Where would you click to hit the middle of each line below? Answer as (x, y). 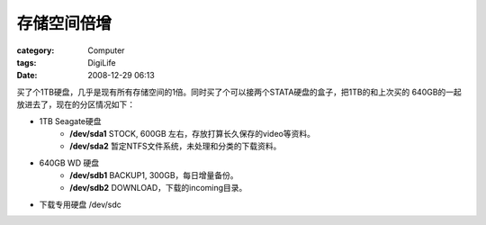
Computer (106, 50)
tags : (27, 62)
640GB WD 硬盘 (69, 163)
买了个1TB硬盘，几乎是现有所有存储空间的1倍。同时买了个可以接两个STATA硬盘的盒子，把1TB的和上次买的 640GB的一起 (239, 92)
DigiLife (102, 62)
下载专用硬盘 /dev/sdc (80, 204)
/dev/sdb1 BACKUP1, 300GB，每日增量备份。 (154, 175)
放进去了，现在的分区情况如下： (76, 104)
